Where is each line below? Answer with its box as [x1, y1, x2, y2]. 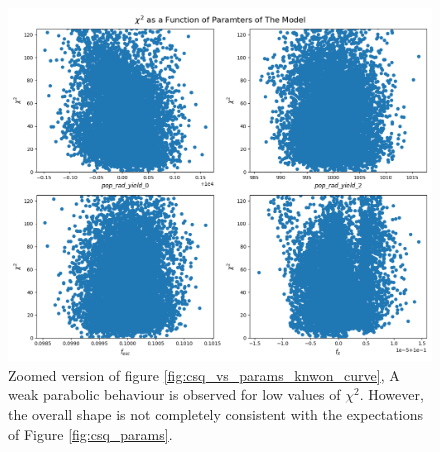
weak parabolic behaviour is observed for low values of [8, 384, 341, 405]
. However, [359, 384, 424, 405]
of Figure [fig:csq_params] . [8, 423, 173, 444]
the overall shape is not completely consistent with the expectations [8, 403, 423, 424]
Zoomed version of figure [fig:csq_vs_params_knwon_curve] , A [8, 364, 400, 385]
